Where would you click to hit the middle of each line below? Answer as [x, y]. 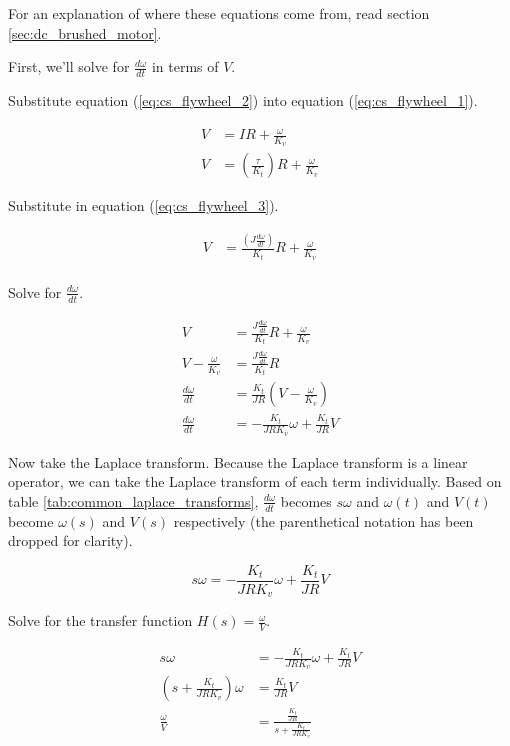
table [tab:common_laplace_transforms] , [133, 500]
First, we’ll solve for [69, 66]
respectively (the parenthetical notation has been [323, 520]
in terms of [185, 66]
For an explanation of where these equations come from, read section [219, 13]
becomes [306, 500]
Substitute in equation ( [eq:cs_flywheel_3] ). [143, 205]
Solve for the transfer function [100, 620]
